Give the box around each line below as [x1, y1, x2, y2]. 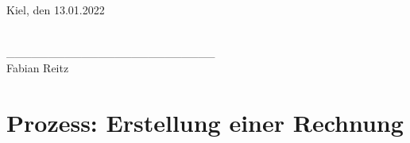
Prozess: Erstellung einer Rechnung [6, 106, 404, 138]
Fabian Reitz [6, 59, 69, 75]
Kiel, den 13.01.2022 [6, 2, 105, 17]
